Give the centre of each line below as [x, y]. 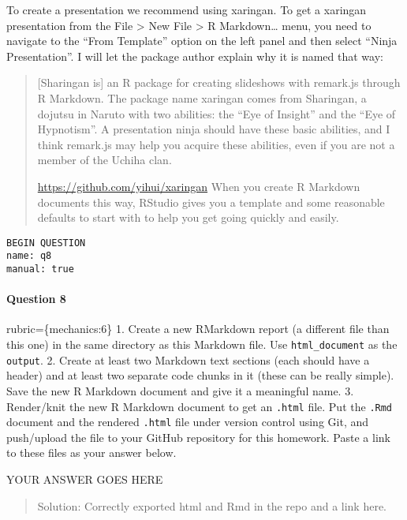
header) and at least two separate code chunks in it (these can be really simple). [200, 375]
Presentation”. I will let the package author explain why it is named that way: [195, 56]
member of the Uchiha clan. [105, 160]
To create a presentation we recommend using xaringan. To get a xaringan [187, 9]
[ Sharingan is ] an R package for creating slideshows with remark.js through [219, 82]
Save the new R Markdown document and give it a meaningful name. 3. [180, 390]
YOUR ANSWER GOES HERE [85, 479]
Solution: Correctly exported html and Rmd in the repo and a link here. [212, 505]
